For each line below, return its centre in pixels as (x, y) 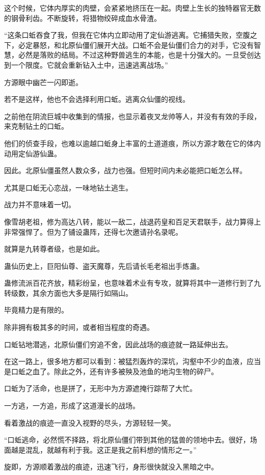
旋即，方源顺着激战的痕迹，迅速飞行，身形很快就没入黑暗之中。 (111, 467)
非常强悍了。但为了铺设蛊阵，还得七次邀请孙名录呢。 (93, 231)
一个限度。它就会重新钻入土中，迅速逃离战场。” (89, 64)
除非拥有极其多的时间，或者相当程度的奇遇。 (79, 327)
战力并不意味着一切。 (40, 204)
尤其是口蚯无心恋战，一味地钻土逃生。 (68, 187)
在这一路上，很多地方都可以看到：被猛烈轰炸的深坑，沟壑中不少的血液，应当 (132, 361)
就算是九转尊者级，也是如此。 (54, 249)
